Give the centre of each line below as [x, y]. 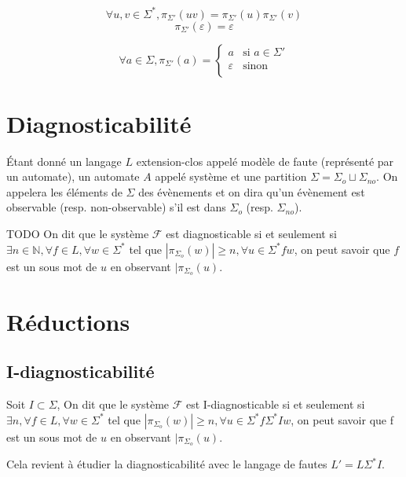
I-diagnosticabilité [80, 371]
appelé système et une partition [231, 176]
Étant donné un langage [64, 161]
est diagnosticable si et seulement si [251, 233]
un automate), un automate [73, 176]
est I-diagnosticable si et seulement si [276, 404]
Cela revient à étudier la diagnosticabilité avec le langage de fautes [167, 464]
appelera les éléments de [64, 191]
